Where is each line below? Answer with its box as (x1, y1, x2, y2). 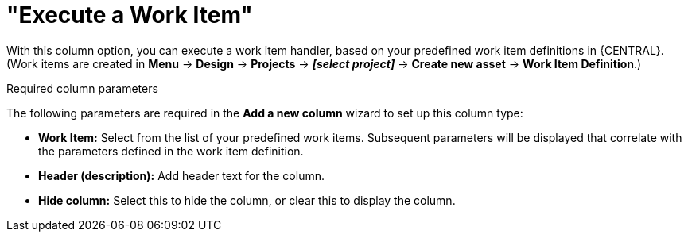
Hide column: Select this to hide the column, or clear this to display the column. (38, 193, 456, 207)
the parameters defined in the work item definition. (38, 144, 304, 158)
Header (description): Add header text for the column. (38, 168, 325, 182)
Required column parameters (6, 81, 158, 95)
